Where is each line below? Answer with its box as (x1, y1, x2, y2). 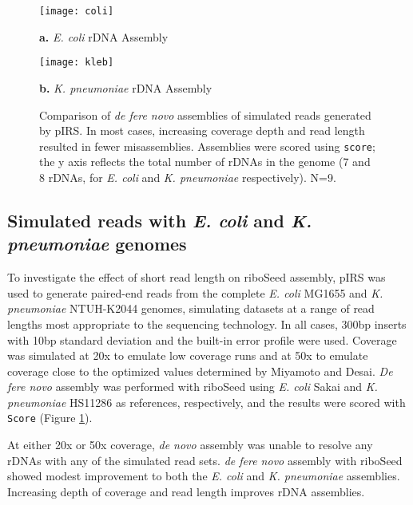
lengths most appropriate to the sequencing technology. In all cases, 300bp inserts (7, 315, 407, 332)
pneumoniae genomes (7, 231, 187, 256)
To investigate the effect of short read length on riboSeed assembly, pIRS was (7, 269, 386, 286)
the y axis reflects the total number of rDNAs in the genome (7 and (39, 153, 371, 170)
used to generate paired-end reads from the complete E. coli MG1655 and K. (7, 284, 383, 301)
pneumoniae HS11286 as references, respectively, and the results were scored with (7, 393, 406, 410)
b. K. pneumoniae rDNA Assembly (39, 79, 212, 96)
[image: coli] (39, 6, 114, 17)
